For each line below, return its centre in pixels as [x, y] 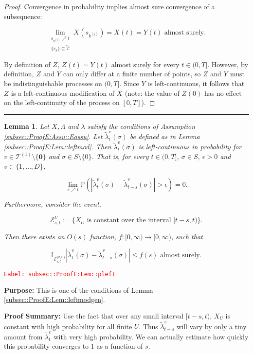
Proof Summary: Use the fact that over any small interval [94, 315]
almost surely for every [145, 64]
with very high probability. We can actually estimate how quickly [151, 336]
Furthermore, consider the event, [53, 204]
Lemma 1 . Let [27, 126]
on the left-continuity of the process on [62, 102]
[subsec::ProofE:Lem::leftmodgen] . [54, 299]
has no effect [223, 93]
